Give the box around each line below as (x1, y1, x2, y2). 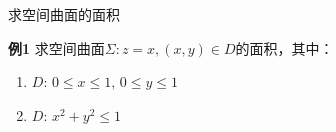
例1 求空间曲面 (8, 37, 105, 58)
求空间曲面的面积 (8, 4, 120, 24)
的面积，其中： (235, 37, 334, 58)
